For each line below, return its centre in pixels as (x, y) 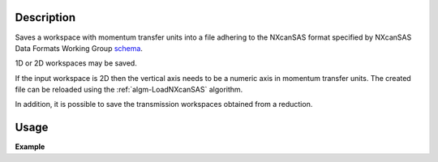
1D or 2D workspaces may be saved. (76, 63)
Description (45, 17)
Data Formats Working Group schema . (79, 48)
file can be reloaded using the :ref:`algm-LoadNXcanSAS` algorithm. (129, 90)
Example (30, 147)
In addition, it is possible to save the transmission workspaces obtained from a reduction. (164, 104)
